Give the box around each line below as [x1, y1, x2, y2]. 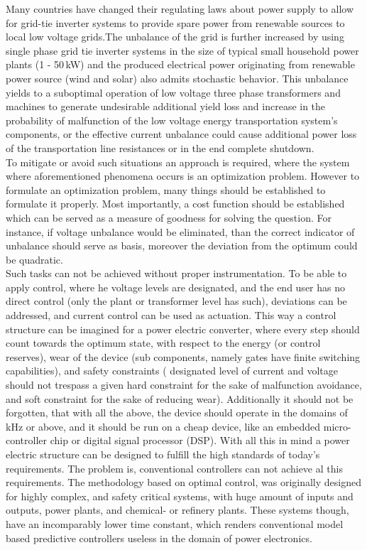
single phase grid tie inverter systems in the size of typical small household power [6, 43, 359, 58]
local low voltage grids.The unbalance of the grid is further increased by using [6, 29, 344, 44]
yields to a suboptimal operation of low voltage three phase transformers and [6, 85, 341, 99]
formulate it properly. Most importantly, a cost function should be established [6, 196, 345, 211]
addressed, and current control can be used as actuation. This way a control [6, 308, 336, 323]
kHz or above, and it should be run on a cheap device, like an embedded [6, 419, 321, 433]
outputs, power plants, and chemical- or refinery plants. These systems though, [6, 502, 349, 517]
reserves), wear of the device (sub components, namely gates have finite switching [6, 349, 361, 364]
